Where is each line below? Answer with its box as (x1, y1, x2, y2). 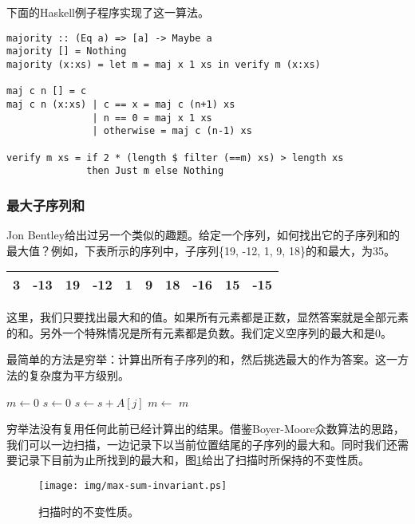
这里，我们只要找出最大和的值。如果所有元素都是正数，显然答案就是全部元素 (6, 309, 409, 325)
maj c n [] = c (6, 85, 87, 97)
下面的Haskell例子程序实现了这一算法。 (6, 4, 210, 20)
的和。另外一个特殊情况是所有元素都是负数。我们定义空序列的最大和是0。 (6, 324, 392, 341)
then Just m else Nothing (86, 165, 224, 177)
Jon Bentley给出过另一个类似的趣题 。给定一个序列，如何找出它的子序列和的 (6, 227, 401, 243)
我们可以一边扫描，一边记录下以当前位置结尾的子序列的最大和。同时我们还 (6, 435, 397, 452)
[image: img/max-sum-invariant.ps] (38, 479, 227, 491)
